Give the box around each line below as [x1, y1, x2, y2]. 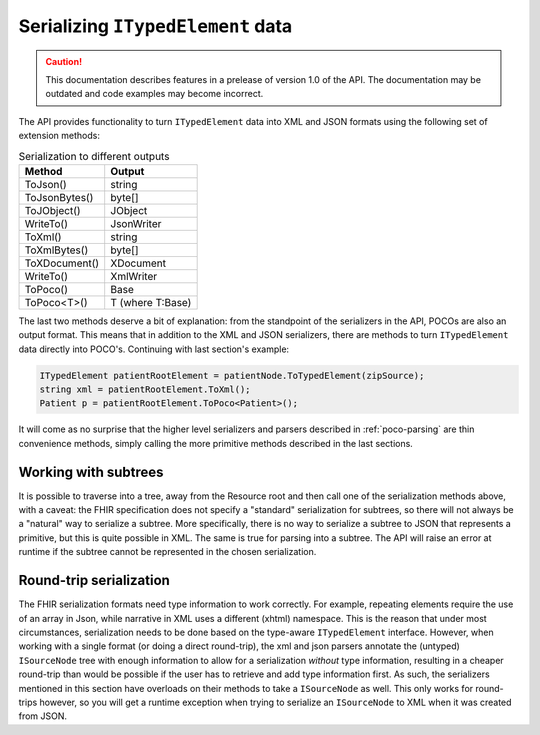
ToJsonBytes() [24, 190, 94, 204]
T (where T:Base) [110, 295, 192, 309]
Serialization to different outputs [18, 149, 170, 163]
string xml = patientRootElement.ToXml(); [39, 384, 251, 395]
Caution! [45, 55, 83, 67]
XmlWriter [110, 269, 158, 283]
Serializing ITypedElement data [18, 15, 293, 37]
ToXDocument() [24, 256, 100, 270]
